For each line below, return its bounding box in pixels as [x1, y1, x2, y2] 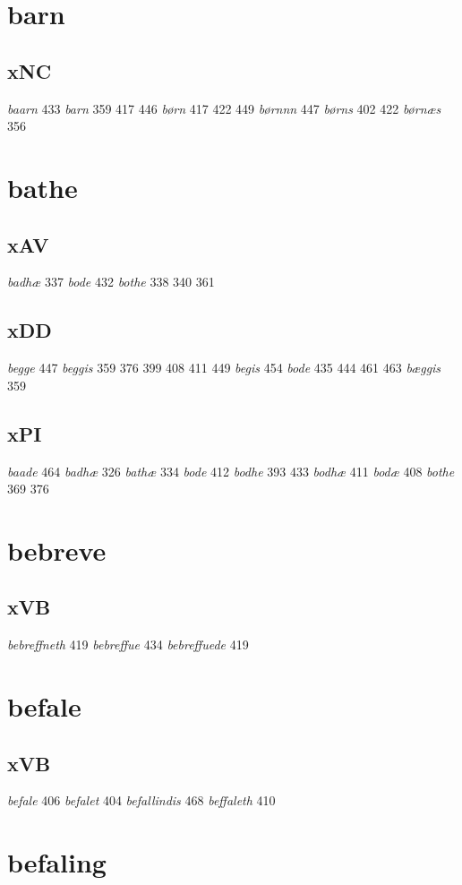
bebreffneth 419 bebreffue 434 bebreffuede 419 [7, 635, 249, 654]
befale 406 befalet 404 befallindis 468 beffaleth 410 [7, 791, 276, 810]
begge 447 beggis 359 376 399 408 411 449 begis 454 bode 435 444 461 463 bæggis [7, 358, 441, 377]
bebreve [7, 531, 107, 568]
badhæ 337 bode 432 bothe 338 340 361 [7, 272, 215, 291]
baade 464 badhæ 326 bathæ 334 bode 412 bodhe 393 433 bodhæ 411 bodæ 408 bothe [7, 461, 455, 480]
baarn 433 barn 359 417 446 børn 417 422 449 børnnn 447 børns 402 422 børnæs [7, 99, 441, 117]
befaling [7, 844, 107, 881]
